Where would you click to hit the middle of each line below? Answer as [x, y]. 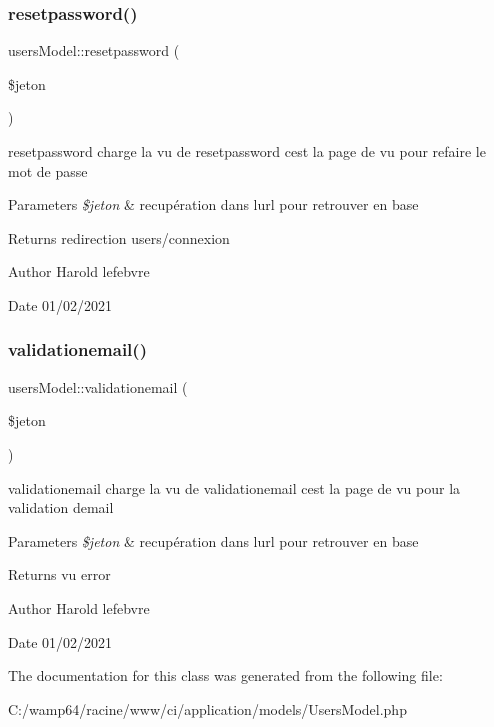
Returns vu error [59, 574]
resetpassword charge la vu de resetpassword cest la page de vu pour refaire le [247, 151]
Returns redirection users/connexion [119, 237]
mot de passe [48, 170]
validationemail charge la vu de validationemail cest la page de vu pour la [234, 487]
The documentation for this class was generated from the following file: [225, 675]
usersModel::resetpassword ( [94, 50]
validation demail [61, 507]
